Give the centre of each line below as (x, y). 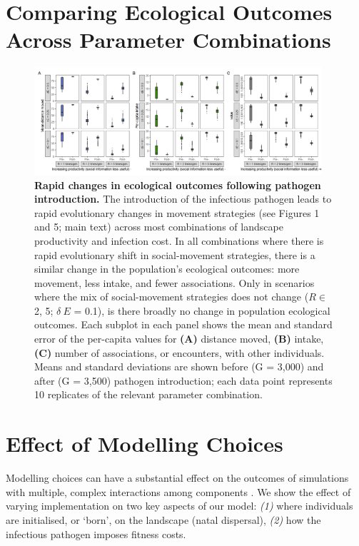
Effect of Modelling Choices (145, 444)
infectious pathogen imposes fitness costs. (96, 534)
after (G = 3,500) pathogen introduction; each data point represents (183, 380)
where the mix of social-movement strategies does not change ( (172, 297)
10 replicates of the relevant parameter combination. (148, 394)
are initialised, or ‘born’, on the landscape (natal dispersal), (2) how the (163, 519)
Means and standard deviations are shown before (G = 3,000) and (179, 366)
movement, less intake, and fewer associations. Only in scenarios (175, 282)
